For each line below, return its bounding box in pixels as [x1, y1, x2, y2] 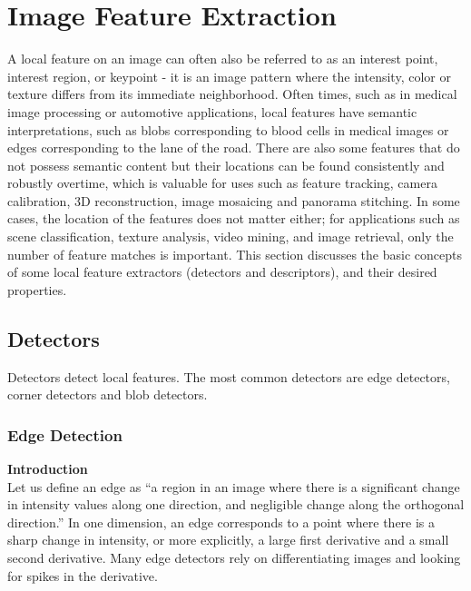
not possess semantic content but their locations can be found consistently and [7, 155, 445, 174]
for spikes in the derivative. [7, 566, 158, 585]
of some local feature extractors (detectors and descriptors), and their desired [7, 262, 437, 281]
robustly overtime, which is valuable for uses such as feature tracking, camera [7, 173, 437, 192]
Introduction [7, 459, 88, 478]
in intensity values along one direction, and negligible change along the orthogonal [7, 495, 465, 514]
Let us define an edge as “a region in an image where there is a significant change [7, 477, 460, 496]
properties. [7, 280, 67, 299]
